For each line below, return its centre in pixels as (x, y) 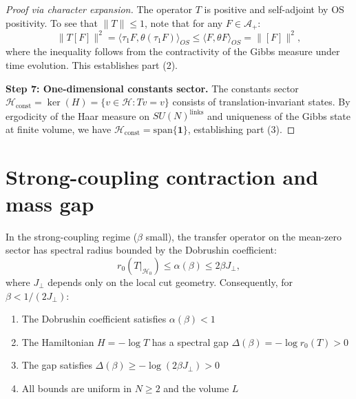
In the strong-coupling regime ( (72, 236)
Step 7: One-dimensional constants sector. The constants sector (152, 88)
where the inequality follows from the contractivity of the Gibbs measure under (173, 51)
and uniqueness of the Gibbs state (279, 115)
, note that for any (184, 22)
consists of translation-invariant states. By (261, 102)
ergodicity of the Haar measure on (78, 115)
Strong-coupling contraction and (162, 176)
